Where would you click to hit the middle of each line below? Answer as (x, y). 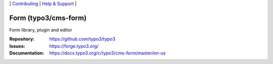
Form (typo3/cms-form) (48, 18)
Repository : (22, 39)
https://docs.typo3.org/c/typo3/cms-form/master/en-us (108, 53)
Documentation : (27, 53)
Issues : (17, 46)
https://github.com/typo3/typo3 (82, 39)
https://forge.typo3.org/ (74, 46)
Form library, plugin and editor (41, 29)
